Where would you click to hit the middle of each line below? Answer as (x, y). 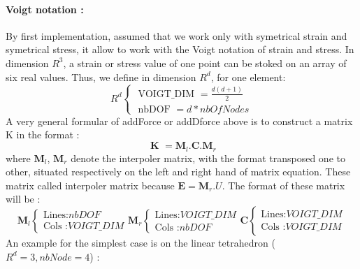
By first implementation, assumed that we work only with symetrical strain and (177, 35)
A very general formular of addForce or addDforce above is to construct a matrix (179, 121)
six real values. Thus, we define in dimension (101, 77)
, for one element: (248, 77)
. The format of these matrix (283, 185)
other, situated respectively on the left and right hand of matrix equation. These (178, 172)
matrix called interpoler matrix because (90, 185)
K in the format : (43, 134)
